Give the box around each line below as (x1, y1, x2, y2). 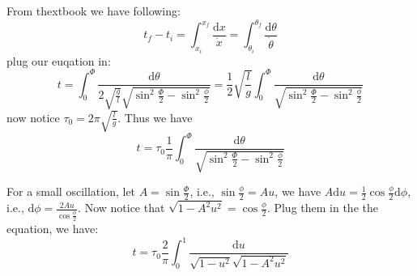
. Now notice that (78, 199, 165, 216)
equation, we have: (6, 220, 99, 237)
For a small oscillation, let (6, 183, 136, 200)
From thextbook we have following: (6, 2, 181, 19)
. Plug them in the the (266, 199, 378, 216)
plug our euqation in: (6, 52, 111, 69)
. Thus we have (117, 108, 193, 125)
